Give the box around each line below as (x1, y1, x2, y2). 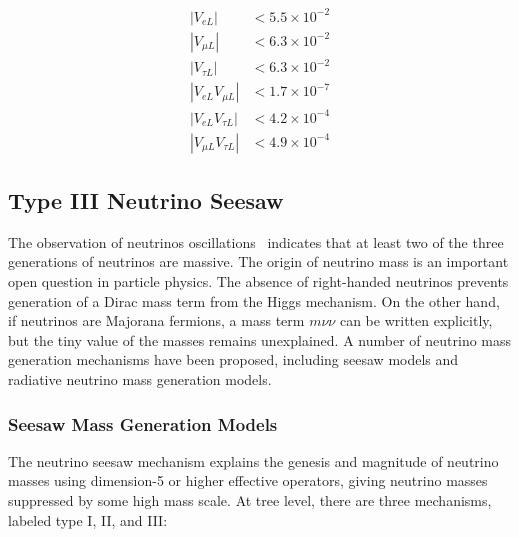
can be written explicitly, (339, 310, 493, 331)
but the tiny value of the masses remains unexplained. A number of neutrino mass (8, 329, 512, 350)
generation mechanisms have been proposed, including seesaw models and (8, 349, 459, 370)
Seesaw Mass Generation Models (8, 411, 278, 436)
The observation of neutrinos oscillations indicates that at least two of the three (8, 231, 504, 252)
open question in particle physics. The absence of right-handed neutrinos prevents (8, 271, 509, 292)
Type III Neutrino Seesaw (8, 185, 284, 216)
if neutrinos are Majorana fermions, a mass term (8, 310, 305, 331)
